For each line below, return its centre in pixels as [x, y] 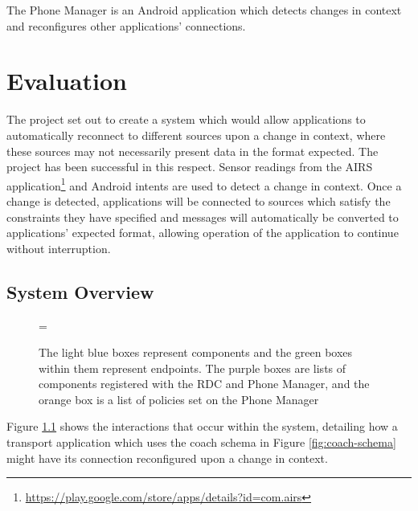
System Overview [80, 291]
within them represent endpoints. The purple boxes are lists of [193, 368]
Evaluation [67, 81]
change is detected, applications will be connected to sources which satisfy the [199, 200]
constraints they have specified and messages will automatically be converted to [203, 217]
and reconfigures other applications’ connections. [126, 25]
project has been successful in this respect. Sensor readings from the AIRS [190, 167]
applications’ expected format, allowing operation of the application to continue [203, 233]
